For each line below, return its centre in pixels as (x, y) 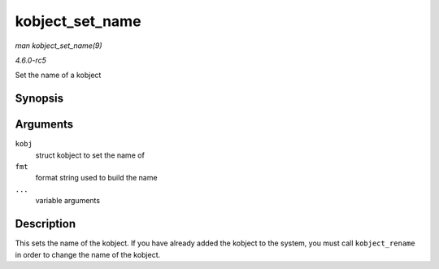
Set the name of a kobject (58, 75)
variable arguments (68, 201)
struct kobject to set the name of (90, 155)
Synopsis (39, 99)
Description (46, 224)
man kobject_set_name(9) (59, 46)
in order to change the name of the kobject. (88, 254)
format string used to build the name (96, 178)
